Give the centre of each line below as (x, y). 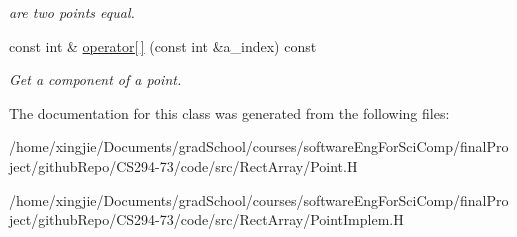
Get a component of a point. (95, 79)
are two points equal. (72, 12)
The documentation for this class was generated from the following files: (229, 112)
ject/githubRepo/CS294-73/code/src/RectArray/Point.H (183, 165)
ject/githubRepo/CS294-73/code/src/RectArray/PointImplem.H (206, 219)
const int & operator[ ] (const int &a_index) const (163, 45)
